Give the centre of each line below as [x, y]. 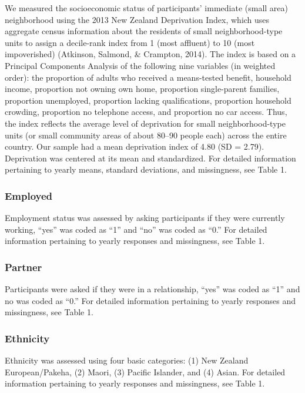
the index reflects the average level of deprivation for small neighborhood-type [145, 123]
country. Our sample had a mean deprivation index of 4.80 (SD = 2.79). [135, 146]
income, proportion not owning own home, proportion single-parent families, [142, 89]
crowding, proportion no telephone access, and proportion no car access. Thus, [146, 112]
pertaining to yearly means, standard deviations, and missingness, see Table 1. [146, 169]
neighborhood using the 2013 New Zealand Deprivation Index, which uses [137, 19]
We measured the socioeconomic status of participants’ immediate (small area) [146, 8]
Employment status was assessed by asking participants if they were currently [145, 218]
